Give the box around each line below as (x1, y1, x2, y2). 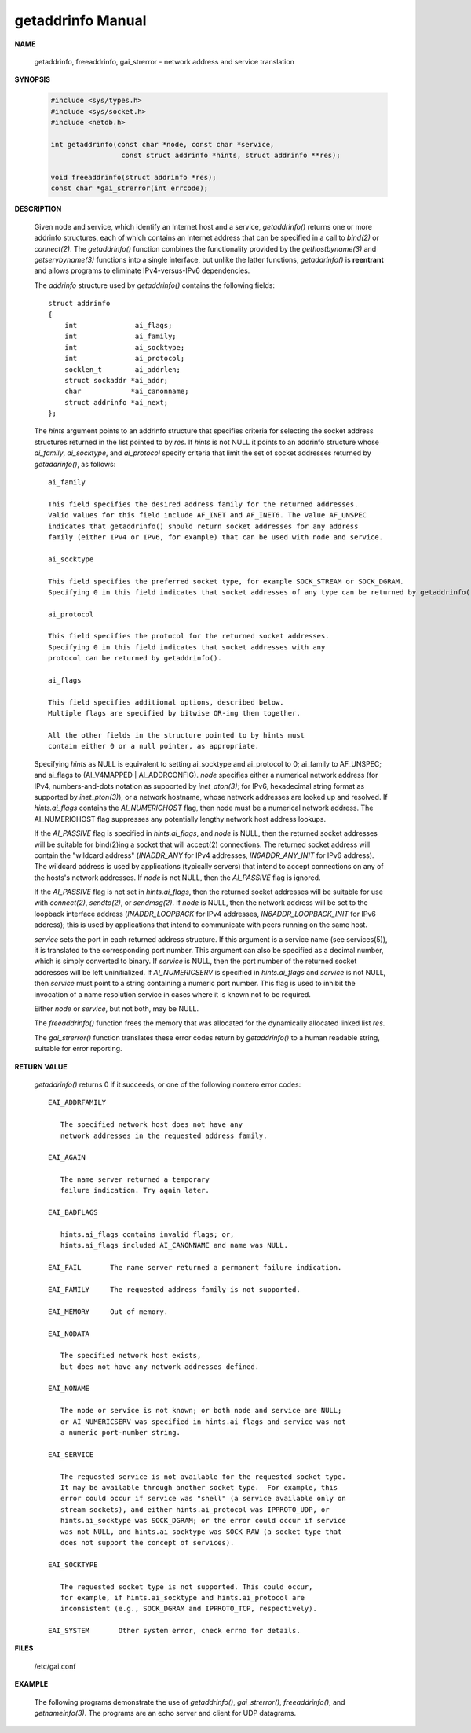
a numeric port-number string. (60, 1428, 181, 1437)
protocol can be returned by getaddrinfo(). (48, 653, 223, 663)
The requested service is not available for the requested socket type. (60, 1472, 346, 1481)
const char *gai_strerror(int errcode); (50, 184, 208, 193)
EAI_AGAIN (48, 1153, 86, 1162)
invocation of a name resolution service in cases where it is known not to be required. (34, 989, 312, 999)
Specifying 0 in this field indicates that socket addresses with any (48, 642, 326, 652)
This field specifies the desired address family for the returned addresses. (48, 499, 359, 509)
